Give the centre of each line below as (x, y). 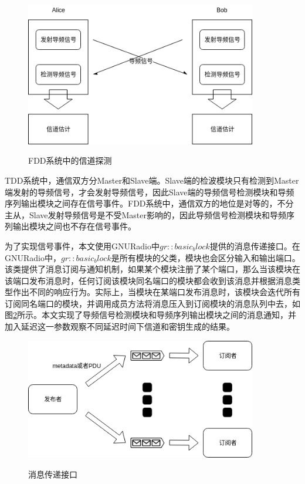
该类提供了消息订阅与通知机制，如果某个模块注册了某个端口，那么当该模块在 (152, 269)
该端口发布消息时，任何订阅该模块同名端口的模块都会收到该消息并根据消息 (148, 280)
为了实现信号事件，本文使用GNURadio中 (82, 246)
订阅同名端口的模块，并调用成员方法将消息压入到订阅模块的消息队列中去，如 (152, 303)
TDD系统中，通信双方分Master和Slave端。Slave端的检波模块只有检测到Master (152, 180)
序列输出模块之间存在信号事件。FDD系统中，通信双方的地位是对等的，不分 (149, 203)
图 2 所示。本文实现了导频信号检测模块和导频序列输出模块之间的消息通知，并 (150, 315)
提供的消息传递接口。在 (255, 246)
